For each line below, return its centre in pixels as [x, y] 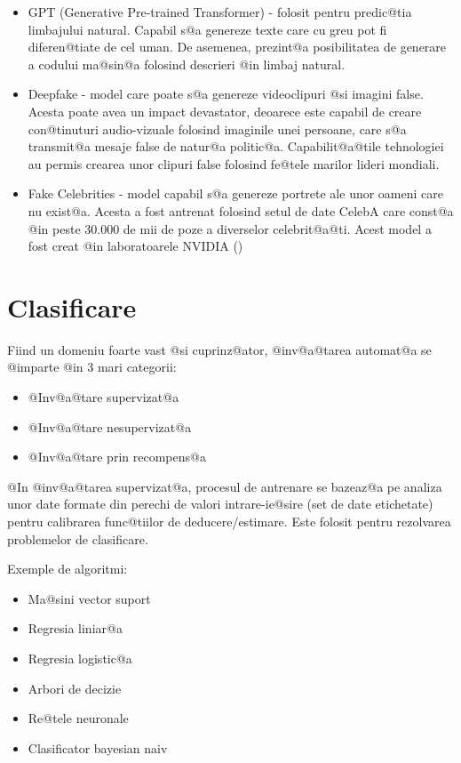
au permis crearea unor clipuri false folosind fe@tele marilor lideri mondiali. [234, 163]
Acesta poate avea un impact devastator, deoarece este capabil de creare [225, 111]
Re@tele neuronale [78, 718]
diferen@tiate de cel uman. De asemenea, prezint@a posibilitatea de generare [237, 47]
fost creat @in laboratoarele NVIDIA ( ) [135, 246]
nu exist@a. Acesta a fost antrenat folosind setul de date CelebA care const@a [241, 210]
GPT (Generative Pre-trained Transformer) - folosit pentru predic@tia [220, 12]
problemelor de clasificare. [78, 538]
